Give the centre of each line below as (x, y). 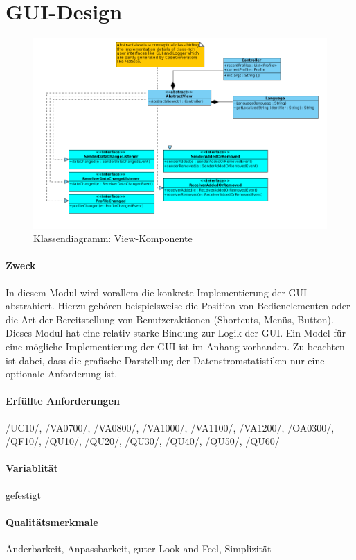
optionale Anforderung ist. (62, 374)
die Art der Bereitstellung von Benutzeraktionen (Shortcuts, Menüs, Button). (170, 319)
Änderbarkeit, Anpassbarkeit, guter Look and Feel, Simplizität (139, 548)
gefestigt (24, 494)
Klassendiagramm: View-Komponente (113, 238)
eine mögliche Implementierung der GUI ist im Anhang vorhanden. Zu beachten (175, 346)
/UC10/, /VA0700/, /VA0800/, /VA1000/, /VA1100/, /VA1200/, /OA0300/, (170, 427)
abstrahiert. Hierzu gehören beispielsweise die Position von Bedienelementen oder (178, 306)
